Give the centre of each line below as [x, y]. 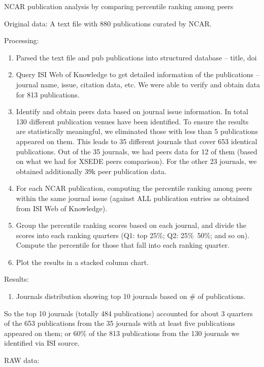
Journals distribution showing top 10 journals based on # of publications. [131, 296]
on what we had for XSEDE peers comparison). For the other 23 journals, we [136, 161]
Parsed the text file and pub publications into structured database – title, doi [136, 57]
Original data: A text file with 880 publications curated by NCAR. [108, 23]
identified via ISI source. [42, 343]
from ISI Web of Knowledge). [62, 208]
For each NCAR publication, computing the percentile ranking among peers [134, 188]
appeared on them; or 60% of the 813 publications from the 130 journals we [122, 333]
